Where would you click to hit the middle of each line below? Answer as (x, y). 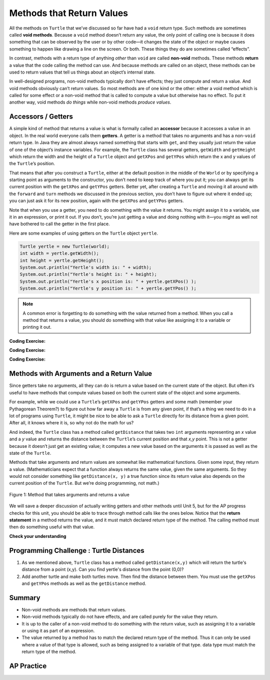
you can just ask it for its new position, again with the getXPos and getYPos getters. (96, 201)
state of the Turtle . (30, 453)
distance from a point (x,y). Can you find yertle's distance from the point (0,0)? (103, 569)
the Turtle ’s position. (32, 164)
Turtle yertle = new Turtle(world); (65, 246)
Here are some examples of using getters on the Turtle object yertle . (84, 233)
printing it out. (37, 327)
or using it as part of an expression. (58, 630)
